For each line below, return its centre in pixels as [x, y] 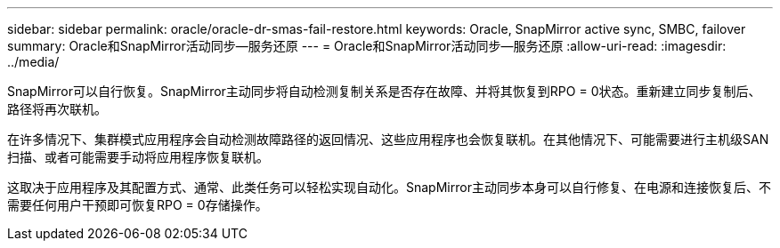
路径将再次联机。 [57, 109]
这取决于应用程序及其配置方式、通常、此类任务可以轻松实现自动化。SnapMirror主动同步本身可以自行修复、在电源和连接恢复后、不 [389, 187]
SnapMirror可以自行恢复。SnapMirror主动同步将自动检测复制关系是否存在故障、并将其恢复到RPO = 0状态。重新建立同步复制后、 [384, 91]
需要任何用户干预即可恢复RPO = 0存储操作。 [138, 205]
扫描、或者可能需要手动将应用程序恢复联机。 [138, 157]
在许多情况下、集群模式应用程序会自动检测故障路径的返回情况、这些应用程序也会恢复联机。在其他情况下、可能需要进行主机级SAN [388, 139]
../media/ [33, 62]
